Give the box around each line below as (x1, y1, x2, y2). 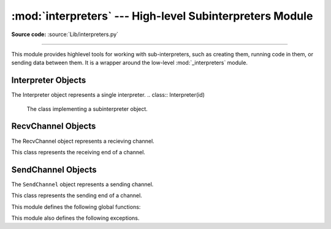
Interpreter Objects (11, 75, 86, 86)
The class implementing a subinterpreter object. (26, 105, 148, 113)
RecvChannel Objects (11, 121, 96, 132)
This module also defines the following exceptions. (11, 214, 140, 222)
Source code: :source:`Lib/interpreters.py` (11, 31, 119, 38)
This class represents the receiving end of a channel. (11, 148, 145, 156)
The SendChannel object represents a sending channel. (11, 181, 154, 188)
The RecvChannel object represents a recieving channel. (11, 137, 154, 145)
